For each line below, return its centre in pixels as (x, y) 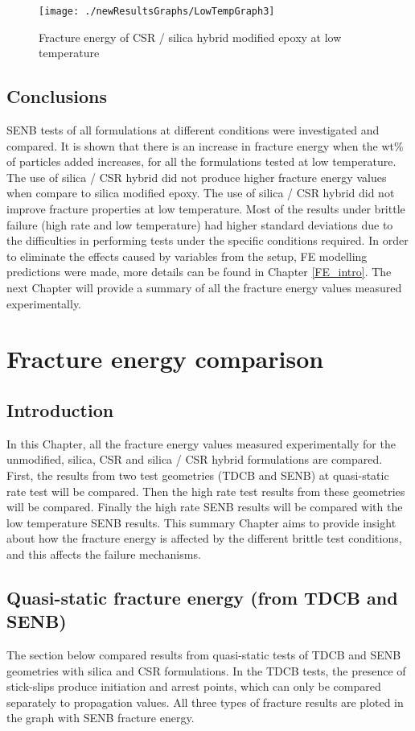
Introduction (60, 409)
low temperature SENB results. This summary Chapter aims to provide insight (201, 522)
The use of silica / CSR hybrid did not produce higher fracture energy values (197, 177)
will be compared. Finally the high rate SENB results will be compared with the (205, 507)
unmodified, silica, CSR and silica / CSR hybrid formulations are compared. (195, 459)
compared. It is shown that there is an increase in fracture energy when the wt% (205, 145)
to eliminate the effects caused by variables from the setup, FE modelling (187, 256)
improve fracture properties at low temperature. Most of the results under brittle (206, 209)
